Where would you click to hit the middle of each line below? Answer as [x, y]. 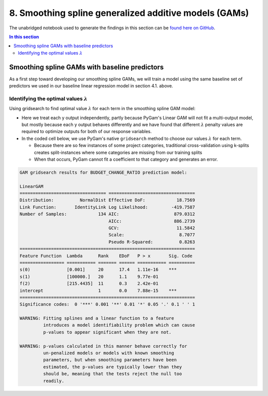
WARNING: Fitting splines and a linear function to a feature [97, 318]
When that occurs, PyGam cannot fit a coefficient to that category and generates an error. [126, 159]
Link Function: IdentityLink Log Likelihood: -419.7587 [107, 207]
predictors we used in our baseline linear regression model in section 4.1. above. [91, 86]
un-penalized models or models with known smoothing [108, 353]
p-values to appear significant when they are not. [107, 332]
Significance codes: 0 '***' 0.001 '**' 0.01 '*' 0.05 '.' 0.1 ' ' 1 [107, 304]
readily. [54, 381]
